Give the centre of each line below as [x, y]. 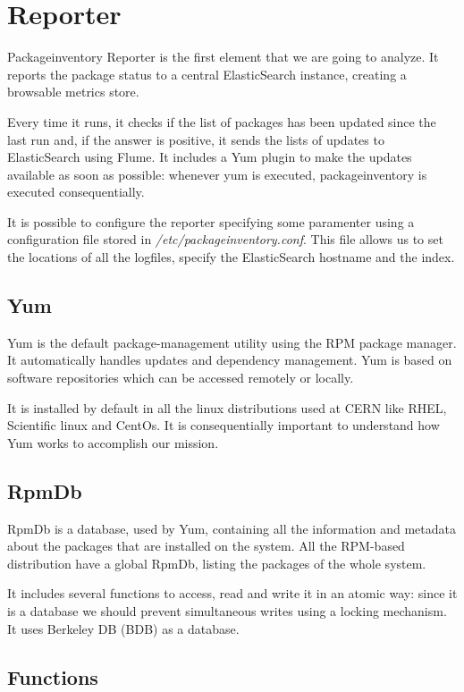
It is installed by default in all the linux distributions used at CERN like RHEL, [227, 407]
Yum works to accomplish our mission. [113, 442]
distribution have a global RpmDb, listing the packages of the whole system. [217, 563]
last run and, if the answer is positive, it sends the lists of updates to [196, 139]
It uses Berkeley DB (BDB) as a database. [123, 628]
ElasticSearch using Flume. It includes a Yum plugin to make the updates [210, 157]
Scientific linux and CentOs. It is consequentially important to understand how [224, 425]
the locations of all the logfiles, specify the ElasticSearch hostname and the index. [231, 257]
